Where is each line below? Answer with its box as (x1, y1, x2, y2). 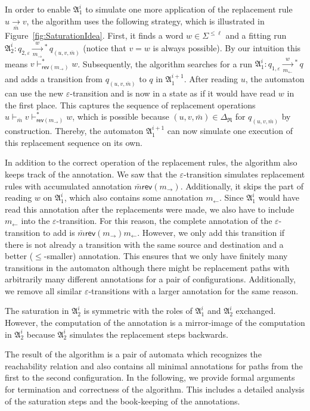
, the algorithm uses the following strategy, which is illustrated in (26, 14, 265, 27)
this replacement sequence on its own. (5, 136, 142, 148)
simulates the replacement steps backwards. (69, 328, 228, 340)
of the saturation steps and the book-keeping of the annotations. (5, 394, 240, 407)
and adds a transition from (5, 73, 103, 85)
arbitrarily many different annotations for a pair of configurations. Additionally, (5, 273, 296, 285)
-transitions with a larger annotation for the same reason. (88, 284, 299, 297)
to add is (42, 226, 75, 238)
